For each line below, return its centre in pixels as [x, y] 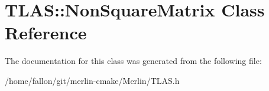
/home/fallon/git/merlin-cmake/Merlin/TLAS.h [92, 80]
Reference [46, 33]
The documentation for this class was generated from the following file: [133, 61]
